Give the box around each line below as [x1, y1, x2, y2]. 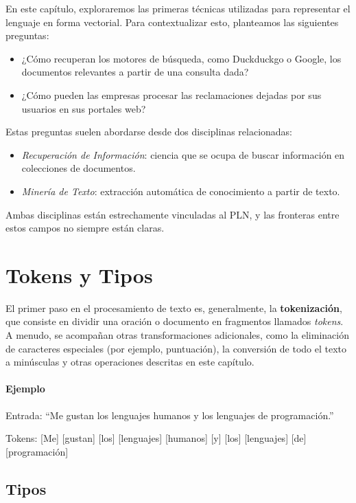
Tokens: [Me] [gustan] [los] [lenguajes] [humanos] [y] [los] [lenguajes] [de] [5, 431, 307, 445]
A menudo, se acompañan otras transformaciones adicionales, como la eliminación [5, 328, 349, 342]
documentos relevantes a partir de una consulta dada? [21, 65, 249, 79]
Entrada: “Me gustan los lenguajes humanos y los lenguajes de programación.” [5, 407, 334, 422]
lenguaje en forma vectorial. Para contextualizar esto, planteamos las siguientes [5, 14, 339, 29]
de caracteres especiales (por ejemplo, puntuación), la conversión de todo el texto [5, 341, 347, 355]
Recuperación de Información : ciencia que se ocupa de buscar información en [21, 147, 345, 161]
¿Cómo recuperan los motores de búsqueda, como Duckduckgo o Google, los [21, 51, 342, 65]
